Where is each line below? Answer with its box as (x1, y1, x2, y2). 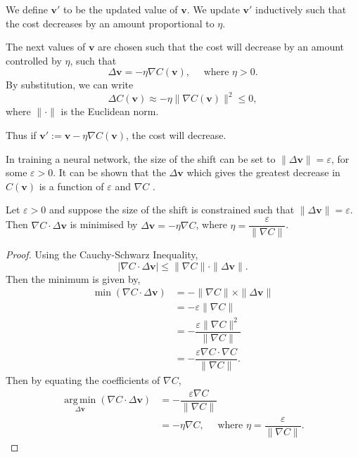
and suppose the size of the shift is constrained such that (49, 202, 295, 217)
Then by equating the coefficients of (6, 373, 160, 388)
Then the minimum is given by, (6, 271, 141, 286)
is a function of (39, 178, 104, 193)
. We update (186, 2, 240, 16)
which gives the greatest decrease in (186, 165, 340, 180)
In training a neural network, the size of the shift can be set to (6, 151, 276, 166)
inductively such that (255, 2, 347, 16)
